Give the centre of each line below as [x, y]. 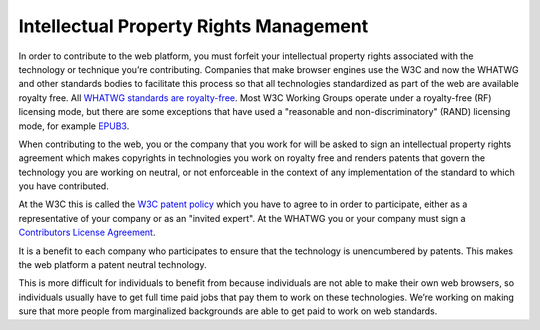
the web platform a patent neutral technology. [112, 265]
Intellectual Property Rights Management [193, 26]
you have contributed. [63, 186]
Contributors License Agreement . [87, 232]
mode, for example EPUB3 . [74, 126]
